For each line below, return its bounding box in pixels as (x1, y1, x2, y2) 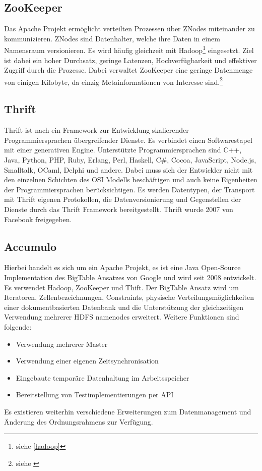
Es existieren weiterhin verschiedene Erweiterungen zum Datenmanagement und (4, 406, 251, 416)
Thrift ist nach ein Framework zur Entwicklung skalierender (4, 125, 189, 135)
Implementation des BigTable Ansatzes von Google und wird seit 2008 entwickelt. (4, 272, 256, 283)
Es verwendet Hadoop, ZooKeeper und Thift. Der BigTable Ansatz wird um (4, 282, 239, 292)
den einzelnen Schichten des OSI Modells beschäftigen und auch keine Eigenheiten (4, 174, 257, 185)
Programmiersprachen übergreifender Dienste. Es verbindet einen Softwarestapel (4, 134, 252, 145)
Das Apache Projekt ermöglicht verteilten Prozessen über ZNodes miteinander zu (4, 23, 255, 34)
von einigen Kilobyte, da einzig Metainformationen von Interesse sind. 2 (4, 75, 223, 87)
